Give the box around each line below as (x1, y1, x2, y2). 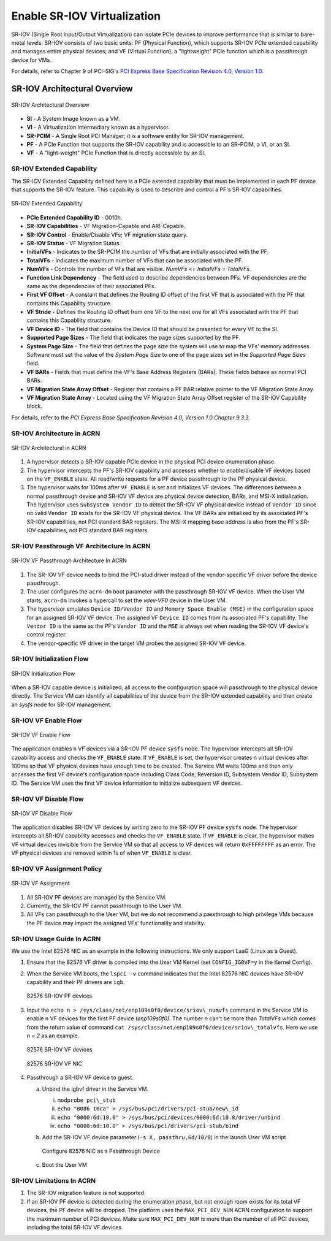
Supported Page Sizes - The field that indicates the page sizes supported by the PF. (26, 334, 240, 342)
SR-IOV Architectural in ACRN (11, 444, 86, 451)
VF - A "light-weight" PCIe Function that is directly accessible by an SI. (26, 149, 206, 156)
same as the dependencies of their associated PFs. (26, 282, 156, 289)
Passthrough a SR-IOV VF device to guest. (26, 1074, 134, 1082)
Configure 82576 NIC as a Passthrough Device (42, 1147, 161, 1155)
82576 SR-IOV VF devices (26, 1046, 93, 1053)
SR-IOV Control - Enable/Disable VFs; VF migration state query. (26, 231, 188, 239)
